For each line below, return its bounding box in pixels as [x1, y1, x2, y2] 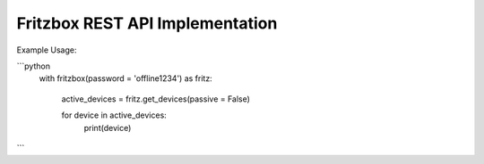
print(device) [83, 122, 132, 133]
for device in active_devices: [61, 110, 168, 120]
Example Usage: [16, 45, 77, 55]
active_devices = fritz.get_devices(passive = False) [61, 94, 251, 104]
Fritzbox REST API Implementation [16, 13, 278, 33]
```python [16, 61, 51, 71]
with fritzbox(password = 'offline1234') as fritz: [39, 73, 212, 84]
